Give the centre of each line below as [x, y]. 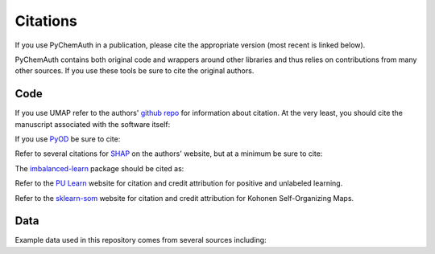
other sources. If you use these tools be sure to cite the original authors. [135, 71]
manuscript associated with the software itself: [93, 124]
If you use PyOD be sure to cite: [68, 139]
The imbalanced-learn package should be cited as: [99, 168]
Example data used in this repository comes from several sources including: [141, 240]
